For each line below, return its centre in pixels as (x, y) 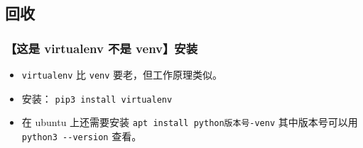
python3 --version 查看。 (82, 136)
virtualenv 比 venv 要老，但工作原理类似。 (122, 74)
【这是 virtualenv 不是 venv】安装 (102, 48)
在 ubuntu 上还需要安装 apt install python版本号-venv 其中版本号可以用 (190, 122)
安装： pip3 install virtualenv (97, 98)
